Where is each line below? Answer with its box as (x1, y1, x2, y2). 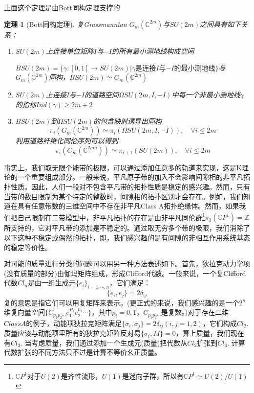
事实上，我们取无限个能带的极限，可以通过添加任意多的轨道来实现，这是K (4, 162, 242, 172)
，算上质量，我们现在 (175, 328, 244, 338)
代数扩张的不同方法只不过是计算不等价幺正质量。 (4, 347, 161, 357)
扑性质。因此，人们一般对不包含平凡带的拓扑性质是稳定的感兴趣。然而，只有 (4, 181, 250, 191)
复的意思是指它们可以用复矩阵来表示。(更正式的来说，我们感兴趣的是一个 (4, 297, 239, 307)
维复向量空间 (4, 307, 45, 317)
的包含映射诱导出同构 (93, 116, 162, 126)
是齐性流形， (61, 370, 102, 381)
